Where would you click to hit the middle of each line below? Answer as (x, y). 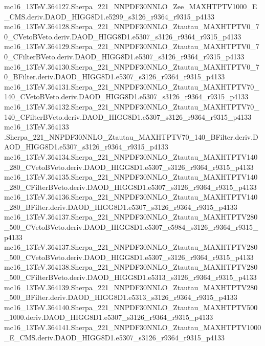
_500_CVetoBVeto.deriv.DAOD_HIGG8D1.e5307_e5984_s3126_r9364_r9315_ (131, 227)
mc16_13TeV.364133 (37, 127)
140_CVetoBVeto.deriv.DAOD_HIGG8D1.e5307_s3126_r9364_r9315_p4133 (126, 96)
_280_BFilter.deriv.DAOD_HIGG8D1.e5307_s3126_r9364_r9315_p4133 (121, 207)
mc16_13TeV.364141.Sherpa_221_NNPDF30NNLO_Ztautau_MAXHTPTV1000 (133, 327)
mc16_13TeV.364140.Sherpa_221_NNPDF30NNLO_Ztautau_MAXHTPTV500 (131, 307)
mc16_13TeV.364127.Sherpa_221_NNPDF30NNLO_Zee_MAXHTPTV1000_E (131, 6)
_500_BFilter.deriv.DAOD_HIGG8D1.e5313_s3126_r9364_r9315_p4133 (121, 297)
